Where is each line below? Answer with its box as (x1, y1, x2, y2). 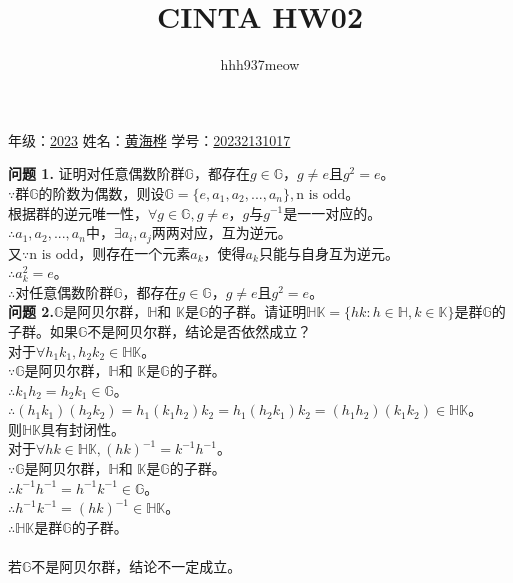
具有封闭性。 (41, 418, 126, 439)
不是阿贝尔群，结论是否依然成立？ (87, 320, 312, 341)
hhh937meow (220, 54, 300, 75)
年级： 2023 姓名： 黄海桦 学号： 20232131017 (8, 129, 291, 150)
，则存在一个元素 (78, 242, 191, 263)
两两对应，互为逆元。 (151, 222, 292, 243)
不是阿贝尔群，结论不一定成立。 (31, 556, 242, 577)
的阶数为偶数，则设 (38, 182, 165, 203)
